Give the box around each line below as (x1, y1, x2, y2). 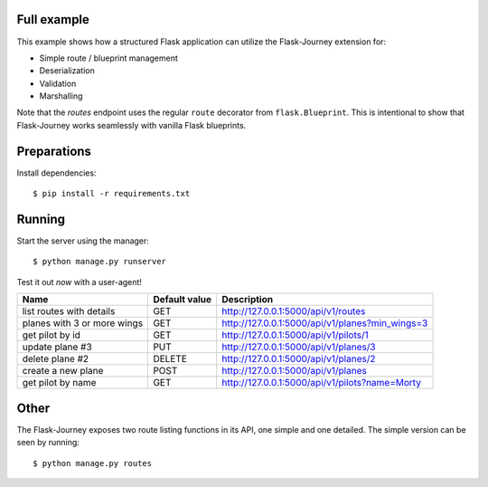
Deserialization (39, 65, 95, 76)
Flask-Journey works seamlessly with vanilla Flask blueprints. (16, 119, 247, 130)
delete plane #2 (22, 353, 89, 366)
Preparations (16, 143, 92, 158)
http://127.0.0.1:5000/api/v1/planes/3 (221, 340, 376, 353)
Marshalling (39, 91, 83, 101)
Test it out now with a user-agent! (16, 276, 142, 287)
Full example (16, 12, 90, 27)
